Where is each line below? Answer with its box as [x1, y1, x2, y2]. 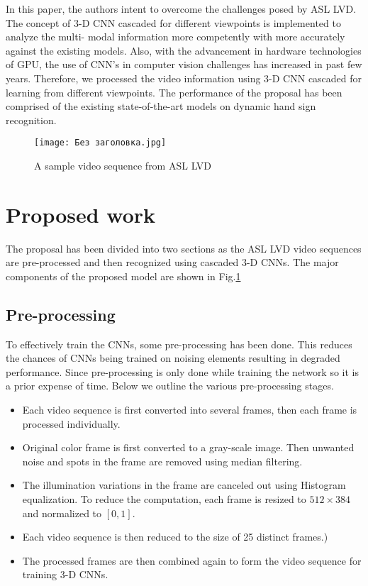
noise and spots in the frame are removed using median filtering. [22, 453, 303, 468]
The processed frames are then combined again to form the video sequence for [22, 553, 362, 568]
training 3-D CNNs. [22, 567, 108, 582]
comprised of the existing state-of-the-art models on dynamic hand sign [6, 99, 316, 114]
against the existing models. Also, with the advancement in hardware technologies [6, 43, 362, 57]
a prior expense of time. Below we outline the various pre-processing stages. [6, 378, 334, 393]
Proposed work [6, 199, 156, 228]
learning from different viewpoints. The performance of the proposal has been [6, 84, 342, 99]
